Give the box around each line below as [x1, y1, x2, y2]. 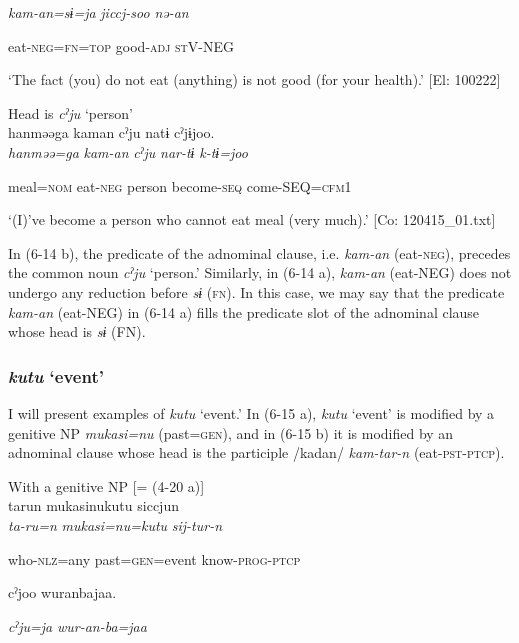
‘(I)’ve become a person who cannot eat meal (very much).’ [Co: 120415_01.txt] [8, 209, 496, 230]
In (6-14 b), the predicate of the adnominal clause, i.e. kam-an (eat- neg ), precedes [8, 242, 511, 263]
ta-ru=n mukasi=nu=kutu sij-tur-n [8, 514, 223, 535]
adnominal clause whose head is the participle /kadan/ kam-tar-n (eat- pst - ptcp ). [8, 442, 505, 463]
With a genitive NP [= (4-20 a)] [8, 475, 205, 496]
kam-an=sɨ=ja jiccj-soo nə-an [8, 2, 189, 22]
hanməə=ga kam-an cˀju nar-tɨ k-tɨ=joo [8, 141, 248, 162]
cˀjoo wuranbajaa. [8, 582, 117, 603]
